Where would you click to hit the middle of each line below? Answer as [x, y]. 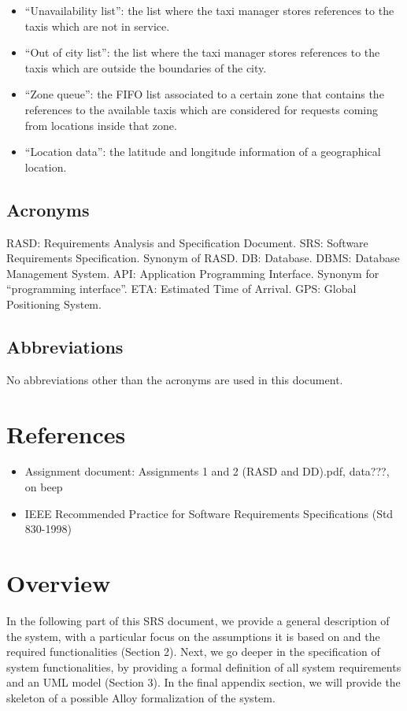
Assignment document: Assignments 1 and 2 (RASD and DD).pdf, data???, [207, 471]
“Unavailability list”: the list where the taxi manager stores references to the [209, 10]
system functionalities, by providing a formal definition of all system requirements [204, 667]
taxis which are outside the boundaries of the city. [146, 67]
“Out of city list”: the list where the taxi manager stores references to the [202, 52]
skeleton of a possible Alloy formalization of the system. [141, 697]
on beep [44, 487]
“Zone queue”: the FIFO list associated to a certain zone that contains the [204, 94]
